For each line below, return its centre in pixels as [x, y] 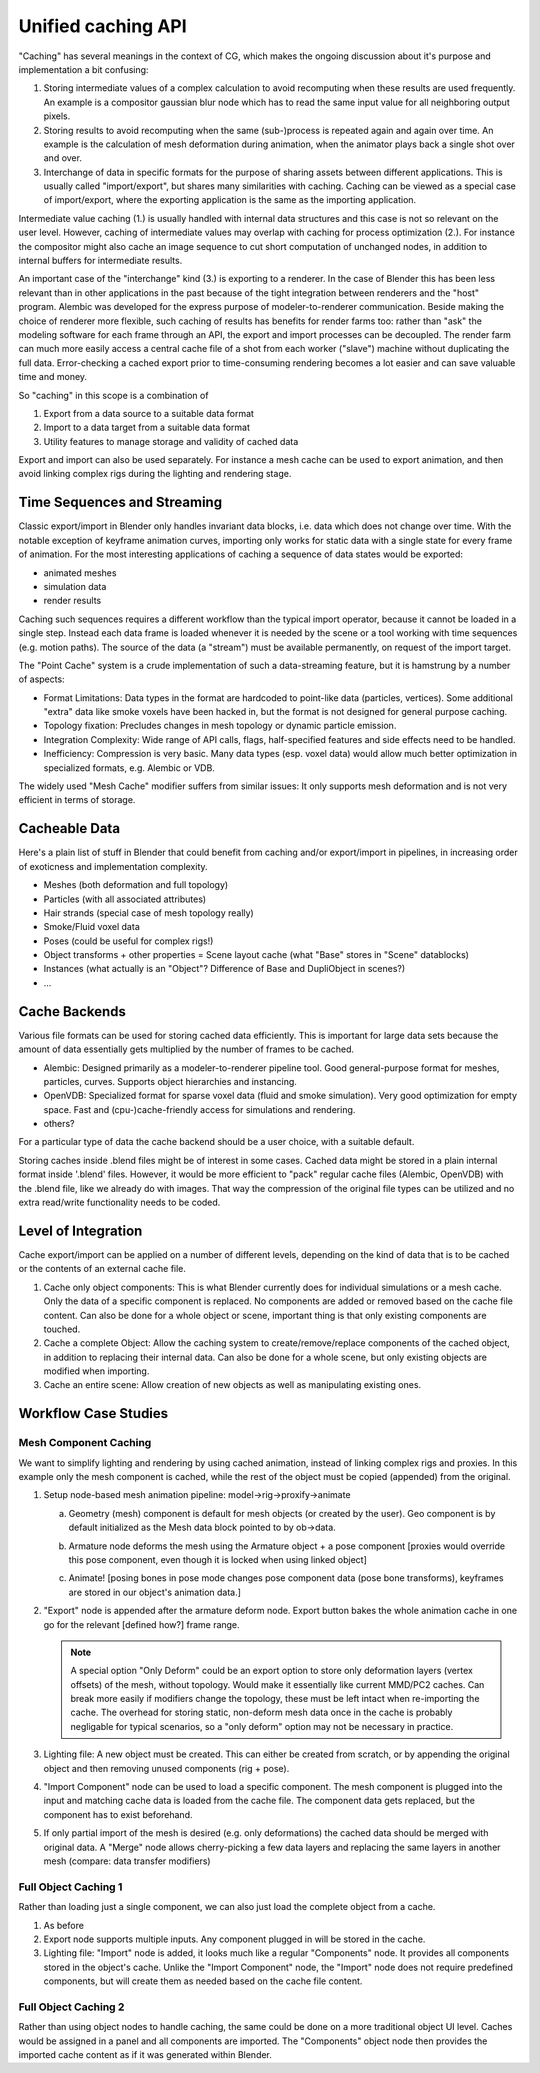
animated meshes [80, 572]
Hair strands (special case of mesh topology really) [148, 912]
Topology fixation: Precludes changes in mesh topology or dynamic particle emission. [220, 726]
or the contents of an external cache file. [102, 1269]
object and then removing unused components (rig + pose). [166, 1768]
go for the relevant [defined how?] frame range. [141, 1624]
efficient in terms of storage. [77, 800]
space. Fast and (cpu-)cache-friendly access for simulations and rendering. [199, 1109]
